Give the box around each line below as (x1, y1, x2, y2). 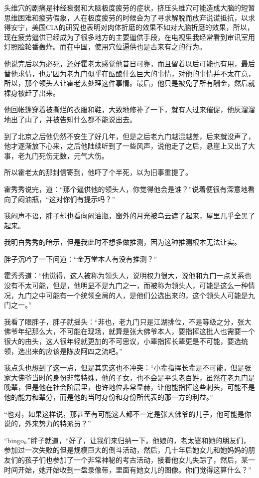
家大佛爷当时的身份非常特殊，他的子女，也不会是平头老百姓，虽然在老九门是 (4, 372, 255, 382)
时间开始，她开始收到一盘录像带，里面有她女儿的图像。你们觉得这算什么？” (4, 464, 252, 475)
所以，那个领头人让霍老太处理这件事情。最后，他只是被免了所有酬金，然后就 (4, 78, 255, 88)
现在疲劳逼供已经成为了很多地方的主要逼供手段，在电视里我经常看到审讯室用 (4, 31, 255, 42)
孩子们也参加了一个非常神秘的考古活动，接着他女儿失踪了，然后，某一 (24, 454, 255, 465)
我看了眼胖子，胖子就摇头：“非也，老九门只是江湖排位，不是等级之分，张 (4, 316, 245, 326)
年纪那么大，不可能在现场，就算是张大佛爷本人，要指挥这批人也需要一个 (17, 326, 255, 336)
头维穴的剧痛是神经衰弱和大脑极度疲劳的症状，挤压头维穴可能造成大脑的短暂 (4, 2, 255, 12)
